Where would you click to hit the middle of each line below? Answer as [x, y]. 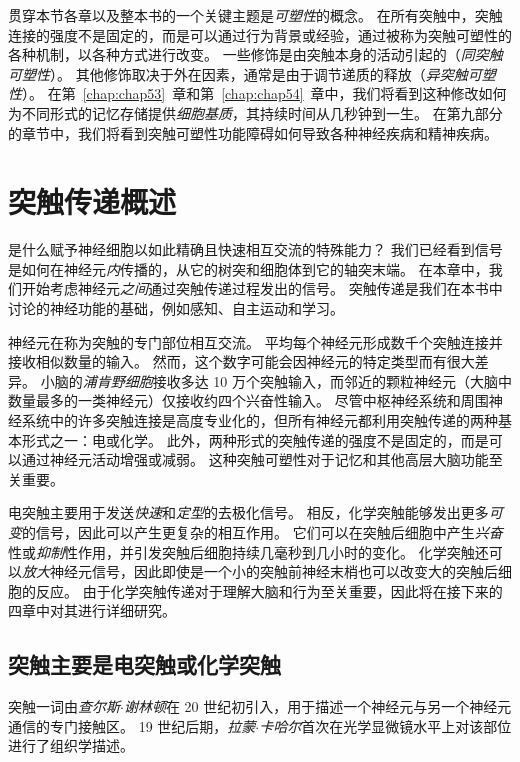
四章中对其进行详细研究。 [92, 610]
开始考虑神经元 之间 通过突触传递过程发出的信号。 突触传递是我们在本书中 [262, 288]
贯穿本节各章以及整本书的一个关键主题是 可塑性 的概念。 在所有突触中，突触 [255, 15]
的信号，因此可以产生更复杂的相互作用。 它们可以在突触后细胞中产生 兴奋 [262, 532]
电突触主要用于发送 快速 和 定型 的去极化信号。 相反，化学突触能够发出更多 [248, 512]
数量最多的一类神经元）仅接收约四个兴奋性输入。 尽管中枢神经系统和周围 [248, 400]
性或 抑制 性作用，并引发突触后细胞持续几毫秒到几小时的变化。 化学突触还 [248, 551]
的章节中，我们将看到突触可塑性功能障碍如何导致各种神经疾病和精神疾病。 [253, 132]
